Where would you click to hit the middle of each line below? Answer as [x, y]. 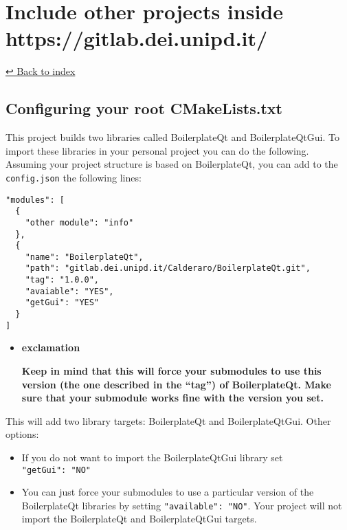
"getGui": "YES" [62, 303]
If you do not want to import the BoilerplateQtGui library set [152, 457]
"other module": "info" [79, 222]
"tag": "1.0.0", [62, 280]
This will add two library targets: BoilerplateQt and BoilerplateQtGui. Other [168, 420]
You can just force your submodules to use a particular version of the [168, 492]
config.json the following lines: [74, 177]
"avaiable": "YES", [69, 291]
